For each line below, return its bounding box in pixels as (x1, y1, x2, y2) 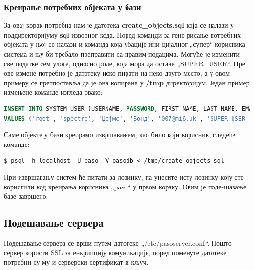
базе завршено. (4, 191, 48, 201)
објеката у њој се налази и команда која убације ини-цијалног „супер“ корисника (4, 39, 245, 49)
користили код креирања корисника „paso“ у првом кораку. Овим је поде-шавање (4, 181, 247, 191)
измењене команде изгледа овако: (4, 87, 103, 97)
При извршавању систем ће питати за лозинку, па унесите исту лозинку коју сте (4, 171, 244, 182)
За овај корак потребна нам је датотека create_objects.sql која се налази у (4, 20, 234, 30)
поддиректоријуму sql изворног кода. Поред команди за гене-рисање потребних (4, 29, 241, 40)
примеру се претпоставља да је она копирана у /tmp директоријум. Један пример (4, 77, 250, 87)
